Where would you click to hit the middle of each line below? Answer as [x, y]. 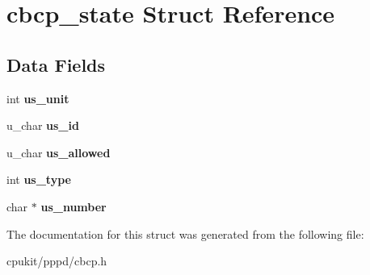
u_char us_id [43, 125]
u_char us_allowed [59, 152]
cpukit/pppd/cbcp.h [57, 261]
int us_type [39, 179]
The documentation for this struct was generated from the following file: [185, 233]
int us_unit [38, 98]
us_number [74, 206]
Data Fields [56, 64]
